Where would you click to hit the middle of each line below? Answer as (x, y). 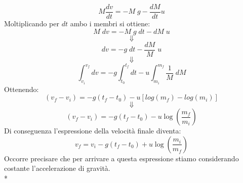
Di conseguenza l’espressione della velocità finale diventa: (93, 131)
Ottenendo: (22, 89)
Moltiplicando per (32, 24)
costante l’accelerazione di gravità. (57, 168)
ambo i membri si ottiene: (110, 24)
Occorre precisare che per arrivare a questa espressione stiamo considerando (121, 158)
